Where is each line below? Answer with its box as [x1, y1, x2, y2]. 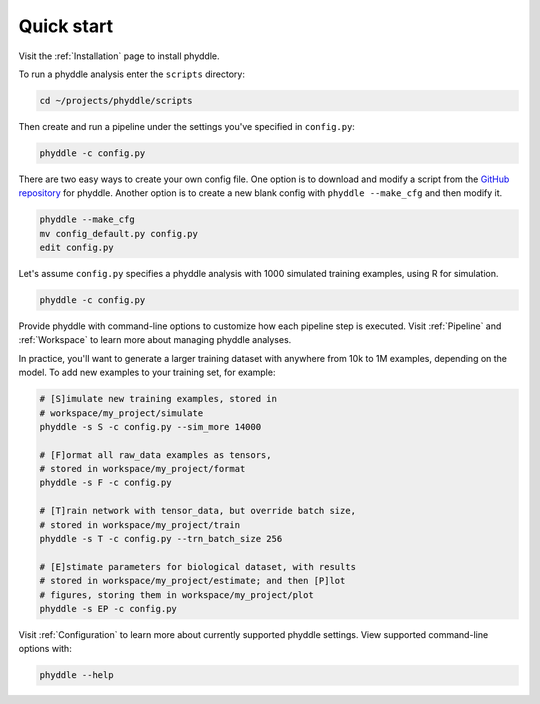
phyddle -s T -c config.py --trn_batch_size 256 [39, 533, 283, 545]
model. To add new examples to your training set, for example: [18, 366, 276, 379]
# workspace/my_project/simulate [39, 407, 204, 419]
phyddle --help [39, 670, 114, 681]
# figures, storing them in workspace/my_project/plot [39, 589, 314, 600]
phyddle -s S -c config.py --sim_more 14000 [39, 421, 262, 432]
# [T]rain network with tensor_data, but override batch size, [39, 505, 357, 517]
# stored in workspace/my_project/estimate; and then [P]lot [39, 575, 346, 587]
